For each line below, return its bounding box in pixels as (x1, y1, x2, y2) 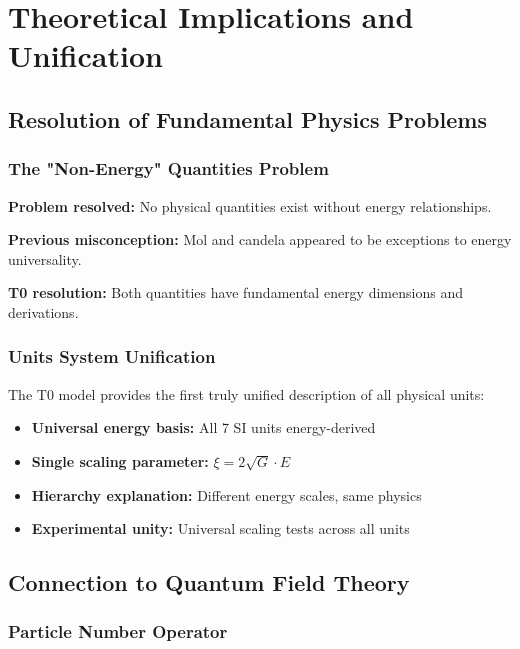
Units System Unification (8, 344, 216, 369)
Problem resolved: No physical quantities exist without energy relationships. (8, 195, 492, 216)
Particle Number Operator (8, 619, 228, 644)
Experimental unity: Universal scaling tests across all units (31, 518, 410, 539)
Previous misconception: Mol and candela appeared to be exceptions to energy (8, 229, 512, 250)
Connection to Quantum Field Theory (8, 567, 410, 598)
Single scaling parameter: (31, 450, 209, 471)
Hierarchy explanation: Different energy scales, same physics (31, 484, 422, 505)
